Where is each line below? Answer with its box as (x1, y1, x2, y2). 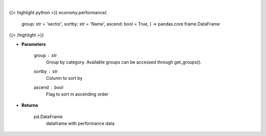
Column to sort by (46, 75, 83, 81)
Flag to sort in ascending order (46, 91, 109, 97)
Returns (21, 102, 38, 108)
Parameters (21, 41, 46, 47)
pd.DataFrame (33, 113, 63, 119)
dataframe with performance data (46, 121, 115, 127)
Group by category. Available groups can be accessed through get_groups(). (46, 59, 202, 65)
